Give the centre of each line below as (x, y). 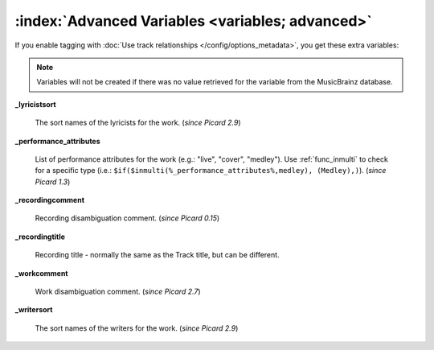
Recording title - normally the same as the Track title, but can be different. (158, 255)
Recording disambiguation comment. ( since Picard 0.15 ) (127, 218)
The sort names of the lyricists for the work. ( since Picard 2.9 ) (138, 123)
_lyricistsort (35, 104)
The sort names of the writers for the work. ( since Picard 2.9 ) (137, 328)
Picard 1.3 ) (53, 182)
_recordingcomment (49, 200)
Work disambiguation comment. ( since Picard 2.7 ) (118, 292)
